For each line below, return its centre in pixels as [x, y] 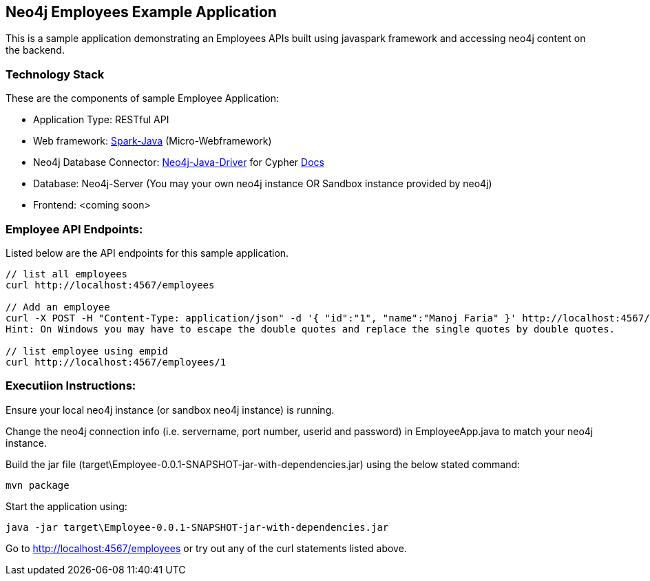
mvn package [38, 485]
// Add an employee [58, 307]
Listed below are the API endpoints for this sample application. [147, 253]
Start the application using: [66, 506]
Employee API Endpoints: [74, 229]
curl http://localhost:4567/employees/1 [116, 362]
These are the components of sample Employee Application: [142, 98]
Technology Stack [55, 74]
